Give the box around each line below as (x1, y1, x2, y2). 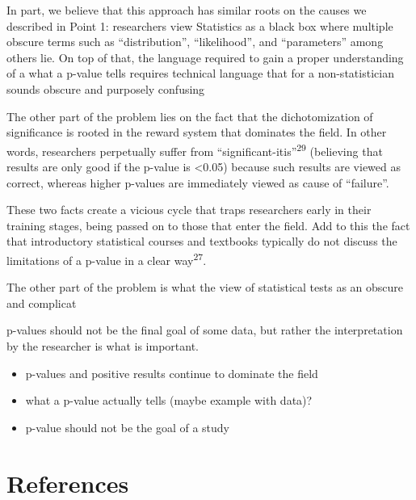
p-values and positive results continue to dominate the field (25, 364, 318, 381)
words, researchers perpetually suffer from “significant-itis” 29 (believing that (6, 140, 383, 159)
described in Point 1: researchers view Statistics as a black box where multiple (6, 17, 393, 34)
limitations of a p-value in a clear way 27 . (6, 249, 207, 268)
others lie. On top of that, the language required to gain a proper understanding (6, 48, 404, 65)
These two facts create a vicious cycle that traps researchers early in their (6, 201, 372, 218)
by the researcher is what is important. (6, 338, 199, 354)
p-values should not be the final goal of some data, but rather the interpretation (6, 321, 403, 338)
